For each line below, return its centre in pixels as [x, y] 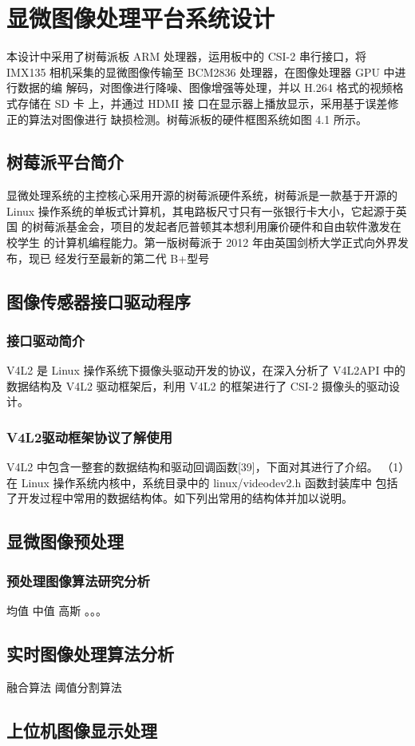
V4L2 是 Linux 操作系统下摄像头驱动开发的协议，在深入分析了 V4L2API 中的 [206, 370]
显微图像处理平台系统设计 [141, 18]
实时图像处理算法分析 [90, 654]
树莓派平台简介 [65, 162]
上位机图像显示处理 [82, 730]
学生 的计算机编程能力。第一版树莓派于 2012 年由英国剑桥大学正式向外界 [207, 242]
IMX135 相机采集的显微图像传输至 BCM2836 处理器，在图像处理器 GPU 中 [201, 71]
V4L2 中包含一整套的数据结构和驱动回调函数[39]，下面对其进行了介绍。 [192, 467]
